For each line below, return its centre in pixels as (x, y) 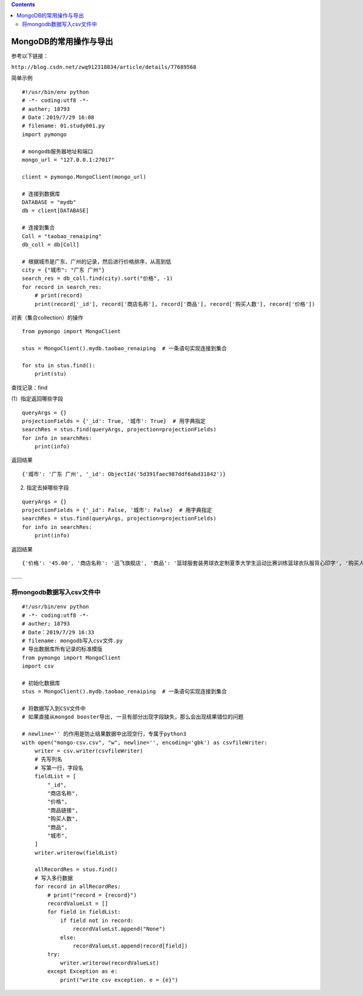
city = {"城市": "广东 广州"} (64, 270)
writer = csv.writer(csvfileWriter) (89, 751)
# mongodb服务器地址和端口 (57, 151)
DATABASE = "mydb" (49, 202)
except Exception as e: (83, 971)
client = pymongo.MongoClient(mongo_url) (84, 177)
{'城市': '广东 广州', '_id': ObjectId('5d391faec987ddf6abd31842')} (124, 474)
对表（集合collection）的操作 (47, 317)
